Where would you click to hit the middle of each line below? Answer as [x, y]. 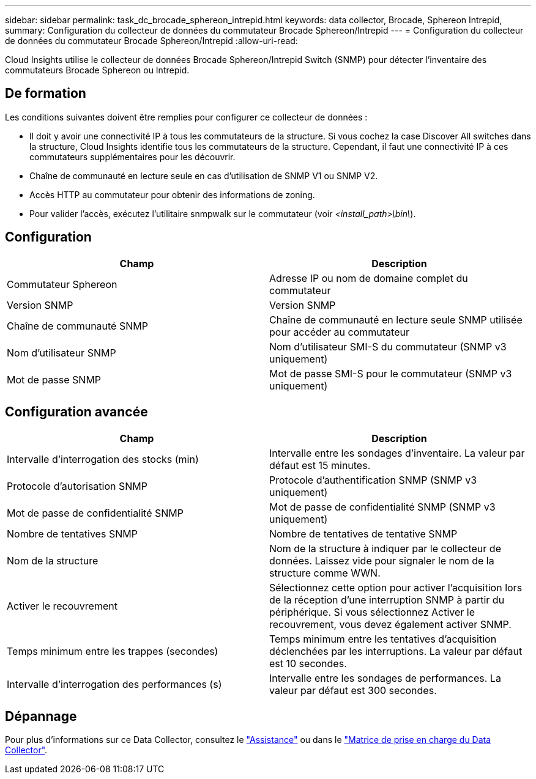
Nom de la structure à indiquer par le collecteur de [385, 548]
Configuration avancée [76, 412]
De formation [46, 94]
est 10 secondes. [308, 663]
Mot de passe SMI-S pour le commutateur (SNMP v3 [391, 373]
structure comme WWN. [325, 573]
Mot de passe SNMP [54, 379]
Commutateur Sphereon [62, 284]
